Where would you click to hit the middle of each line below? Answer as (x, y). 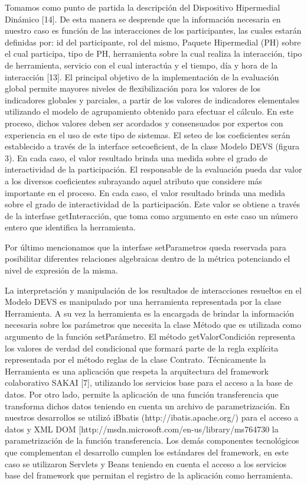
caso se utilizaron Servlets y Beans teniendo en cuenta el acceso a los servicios (146, 463)
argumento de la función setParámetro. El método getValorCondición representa (150, 336)
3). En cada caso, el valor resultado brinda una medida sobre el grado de (136, 157)
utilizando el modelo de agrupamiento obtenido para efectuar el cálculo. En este (149, 111)
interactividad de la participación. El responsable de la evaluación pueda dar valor (153, 169)
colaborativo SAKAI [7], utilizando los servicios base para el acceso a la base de (149, 383)
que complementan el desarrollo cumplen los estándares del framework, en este (147, 452)
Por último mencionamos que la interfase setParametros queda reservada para (146, 247)
